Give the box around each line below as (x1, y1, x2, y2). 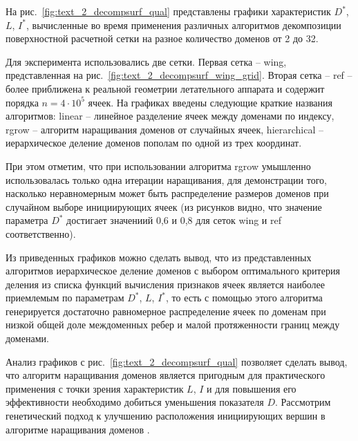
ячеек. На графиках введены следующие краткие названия (88, 95, 333, 109)
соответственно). (6, 226, 76, 241)
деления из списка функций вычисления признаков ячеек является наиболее (6, 276, 326, 291)
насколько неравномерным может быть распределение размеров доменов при (6, 186, 329, 200)
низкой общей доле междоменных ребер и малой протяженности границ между (6, 317, 340, 332)
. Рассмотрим (274, 395, 331, 409)
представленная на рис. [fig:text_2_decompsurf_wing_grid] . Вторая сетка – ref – (6, 68, 352, 82)
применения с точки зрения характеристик (6, 381, 184, 395)
